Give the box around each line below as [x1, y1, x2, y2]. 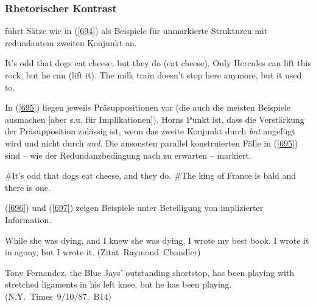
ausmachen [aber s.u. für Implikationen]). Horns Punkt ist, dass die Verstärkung [5, 112, 304, 125]
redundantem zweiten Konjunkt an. [5, 36, 137, 49]
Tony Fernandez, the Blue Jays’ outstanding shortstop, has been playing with [5, 266, 295, 278]
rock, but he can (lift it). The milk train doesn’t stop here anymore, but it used [5, 69, 302, 81]
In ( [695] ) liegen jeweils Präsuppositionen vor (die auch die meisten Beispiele [5, 101, 291, 114]
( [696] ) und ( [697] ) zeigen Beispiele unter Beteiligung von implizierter [5, 201, 264, 214]
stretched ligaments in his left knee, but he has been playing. [5, 278, 232, 291]
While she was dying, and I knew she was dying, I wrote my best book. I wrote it [5, 233, 309, 246]
